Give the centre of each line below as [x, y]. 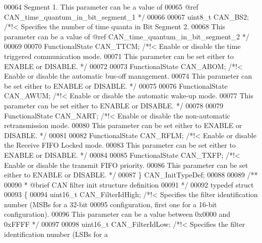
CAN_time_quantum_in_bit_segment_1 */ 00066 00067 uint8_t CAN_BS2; [127, 16]
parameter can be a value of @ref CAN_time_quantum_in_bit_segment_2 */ [127, 36]
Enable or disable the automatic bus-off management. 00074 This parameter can [128, 76]
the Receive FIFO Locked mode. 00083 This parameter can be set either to [120, 145]
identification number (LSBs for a [56, 234]
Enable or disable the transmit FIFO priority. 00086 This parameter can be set [126, 165]
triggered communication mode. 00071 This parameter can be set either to [119, 56]
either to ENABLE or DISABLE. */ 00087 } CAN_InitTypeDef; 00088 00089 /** [131, 175]
